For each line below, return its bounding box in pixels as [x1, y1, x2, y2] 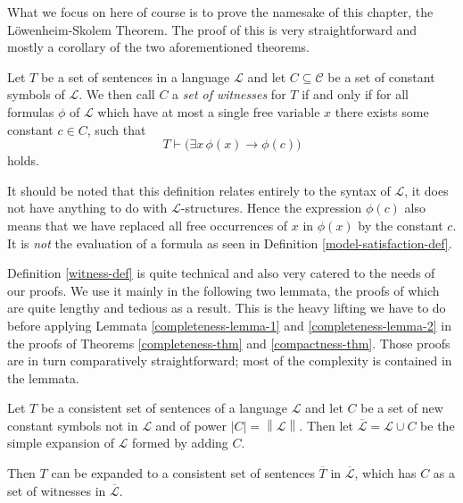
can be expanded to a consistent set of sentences [51, 464, 315, 482]
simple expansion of [7, 433, 114, 452]
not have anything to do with [7, 198, 168, 217]
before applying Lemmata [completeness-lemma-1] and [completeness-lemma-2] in [7, 315, 451, 334]
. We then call [79, 85, 155, 104]
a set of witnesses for [172, 85, 286, 104]
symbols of [7, 85, 65, 104]
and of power [155, 415, 227, 434]
